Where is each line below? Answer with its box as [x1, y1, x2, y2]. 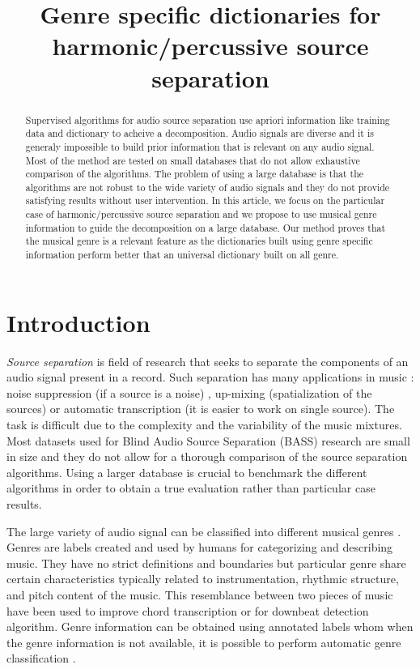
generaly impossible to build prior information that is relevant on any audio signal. [25, 139, 375, 153]
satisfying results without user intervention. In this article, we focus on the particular [25, 194, 385, 207]
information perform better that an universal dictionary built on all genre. [25, 248, 339, 262]
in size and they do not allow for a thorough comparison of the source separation [6, 448, 408, 465]
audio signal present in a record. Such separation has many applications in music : [6, 369, 414, 386]
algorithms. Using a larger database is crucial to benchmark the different [6, 463, 367, 480]
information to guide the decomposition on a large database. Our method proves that [25, 220, 386, 234]
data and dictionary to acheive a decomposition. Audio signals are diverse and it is [25, 126, 374, 140]
